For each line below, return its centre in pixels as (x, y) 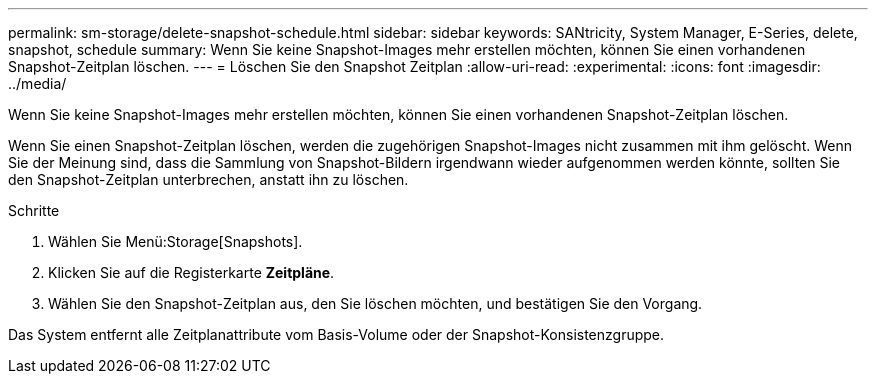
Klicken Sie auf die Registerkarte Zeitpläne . (191, 272)
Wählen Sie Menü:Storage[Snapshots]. (175, 241)
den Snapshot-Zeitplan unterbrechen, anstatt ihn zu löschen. (208, 179)
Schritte (34, 210)
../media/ (37, 83)
